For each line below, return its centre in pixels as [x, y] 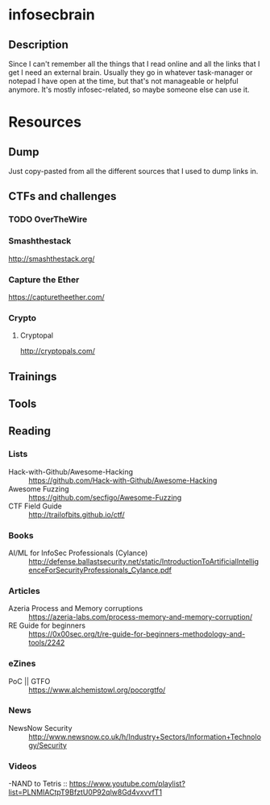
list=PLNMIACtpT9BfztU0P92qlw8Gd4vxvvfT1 [85, 792]
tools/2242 [47, 643]
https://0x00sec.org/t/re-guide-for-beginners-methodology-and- [137, 634]
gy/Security [48, 745]
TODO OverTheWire [48, 219]
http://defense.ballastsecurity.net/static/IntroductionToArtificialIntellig [144, 561]
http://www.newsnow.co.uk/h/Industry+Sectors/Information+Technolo [145, 737]
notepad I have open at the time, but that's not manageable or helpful [124, 81]
